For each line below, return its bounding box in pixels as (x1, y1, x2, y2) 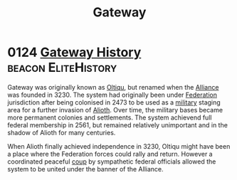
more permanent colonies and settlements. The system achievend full (7, 113, 212, 122)
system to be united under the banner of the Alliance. (7, 164, 164, 173)
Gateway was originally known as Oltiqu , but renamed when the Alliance (7, 83, 219, 91)
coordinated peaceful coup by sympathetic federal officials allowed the (7, 157, 216, 166)
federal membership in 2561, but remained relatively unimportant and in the (7, 120, 228, 129)
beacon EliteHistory (7, 60, 117, 75)
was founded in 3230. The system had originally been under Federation (7, 90, 217, 99)
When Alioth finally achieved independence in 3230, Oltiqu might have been (7, 142, 231, 150)
